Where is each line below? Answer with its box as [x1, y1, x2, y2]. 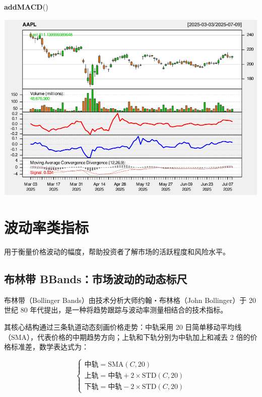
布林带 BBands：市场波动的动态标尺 [4, 271, 187, 286]
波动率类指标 [4, 217, 89, 238]
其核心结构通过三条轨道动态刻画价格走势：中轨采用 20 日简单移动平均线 [4, 321, 242, 332]
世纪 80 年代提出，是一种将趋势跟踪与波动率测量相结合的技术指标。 [4, 304, 228, 315]
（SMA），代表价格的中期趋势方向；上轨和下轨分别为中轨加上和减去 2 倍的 [4, 331, 250, 342]
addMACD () [4, 2, 48, 12]
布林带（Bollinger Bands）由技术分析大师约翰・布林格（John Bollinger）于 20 [4, 294, 256, 305]
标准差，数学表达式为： [11, 341, 89, 352]
